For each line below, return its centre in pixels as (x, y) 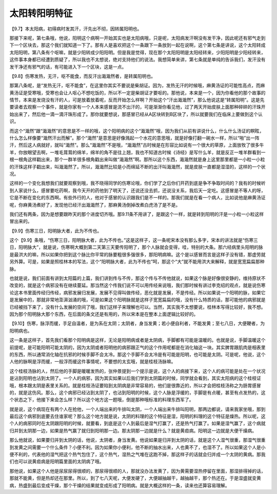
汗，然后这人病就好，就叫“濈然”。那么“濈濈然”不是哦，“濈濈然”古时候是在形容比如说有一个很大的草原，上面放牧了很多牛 (137, 145)
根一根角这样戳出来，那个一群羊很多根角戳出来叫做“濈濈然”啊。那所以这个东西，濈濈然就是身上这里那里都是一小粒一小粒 (137, 159)
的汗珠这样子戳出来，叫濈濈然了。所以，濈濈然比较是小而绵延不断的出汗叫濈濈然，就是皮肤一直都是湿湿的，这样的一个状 (137, 167)
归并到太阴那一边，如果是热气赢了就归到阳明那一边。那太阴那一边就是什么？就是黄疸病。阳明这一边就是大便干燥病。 (133, 430)
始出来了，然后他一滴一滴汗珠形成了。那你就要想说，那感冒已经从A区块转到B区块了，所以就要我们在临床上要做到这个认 (136, 114)
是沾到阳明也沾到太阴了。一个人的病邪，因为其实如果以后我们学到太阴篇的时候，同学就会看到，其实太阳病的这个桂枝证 (135, 378)
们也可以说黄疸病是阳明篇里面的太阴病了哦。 (57, 462)
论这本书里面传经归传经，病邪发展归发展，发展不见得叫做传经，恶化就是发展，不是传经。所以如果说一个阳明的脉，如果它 (137, 293)
